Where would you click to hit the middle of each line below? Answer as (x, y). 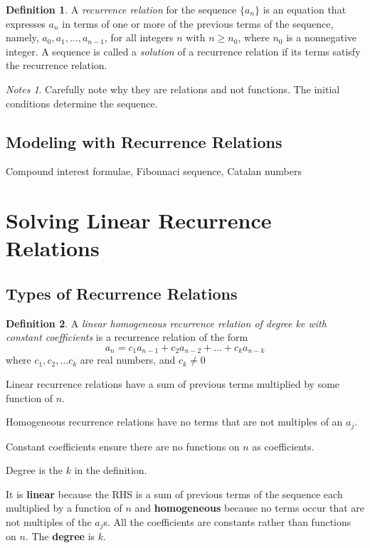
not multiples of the (49, 521)
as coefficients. (283, 446)
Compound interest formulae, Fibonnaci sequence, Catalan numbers (154, 171)
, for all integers (139, 37)
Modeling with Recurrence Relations (144, 141)
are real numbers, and (128, 360)
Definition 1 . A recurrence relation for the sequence (121, 9)
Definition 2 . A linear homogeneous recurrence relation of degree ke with (166, 323)
